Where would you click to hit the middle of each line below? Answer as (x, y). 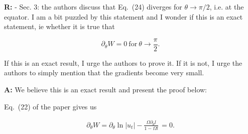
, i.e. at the (227, 7)
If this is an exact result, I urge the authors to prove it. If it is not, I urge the (123, 62)
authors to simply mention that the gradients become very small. (104, 73)
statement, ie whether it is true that (59, 26)
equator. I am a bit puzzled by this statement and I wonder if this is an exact (123, 16)
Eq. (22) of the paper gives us (50, 106)
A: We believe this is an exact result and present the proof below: (105, 90)
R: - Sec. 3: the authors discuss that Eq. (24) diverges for (93, 7)
